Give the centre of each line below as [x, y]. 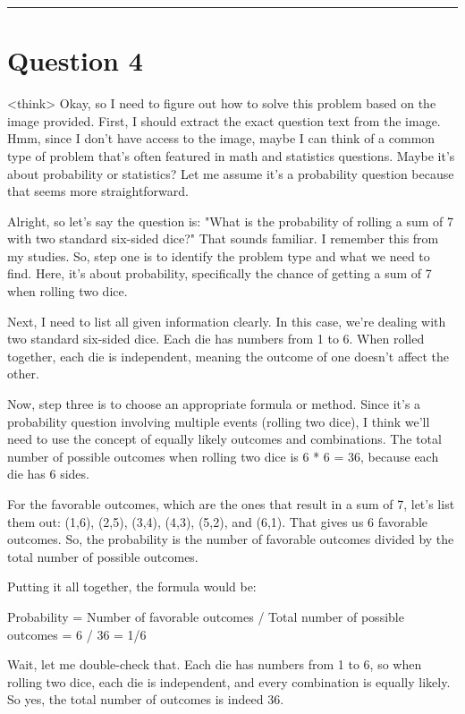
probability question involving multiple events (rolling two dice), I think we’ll [219, 421]
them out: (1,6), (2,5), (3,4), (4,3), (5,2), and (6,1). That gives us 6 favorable [217, 521]
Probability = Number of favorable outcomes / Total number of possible [206, 616]
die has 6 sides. [48, 474]
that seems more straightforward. [98, 191]
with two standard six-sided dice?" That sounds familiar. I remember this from [223, 238]
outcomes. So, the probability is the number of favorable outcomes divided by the [231, 539]
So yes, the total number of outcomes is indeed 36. [146, 699]
